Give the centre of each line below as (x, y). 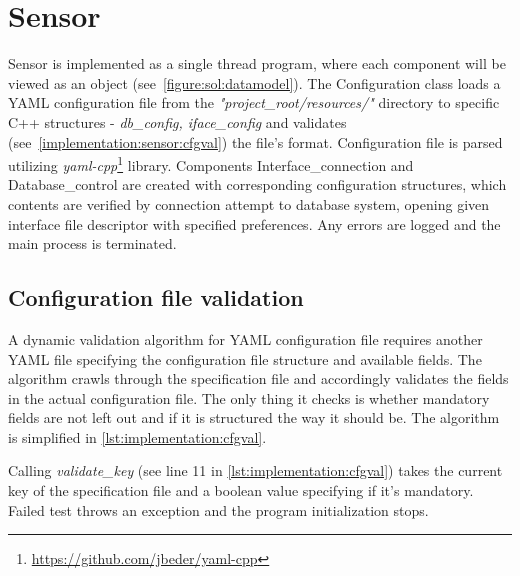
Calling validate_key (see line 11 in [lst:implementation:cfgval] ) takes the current (255, 470)
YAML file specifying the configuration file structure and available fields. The (245, 358)
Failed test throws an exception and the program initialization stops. (218, 509)
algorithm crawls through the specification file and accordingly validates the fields (258, 378)
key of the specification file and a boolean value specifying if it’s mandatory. (241, 490)
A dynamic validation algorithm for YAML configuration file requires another (245, 338)
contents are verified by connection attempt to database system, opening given (249, 203)
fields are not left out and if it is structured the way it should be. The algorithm (254, 417)
